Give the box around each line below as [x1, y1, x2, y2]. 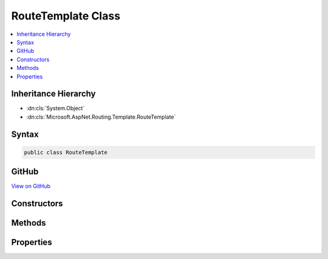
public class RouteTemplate [24, 149, 108, 156]
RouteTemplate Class [11, 9, 121, 22]
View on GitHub [11, 182, 51, 190]
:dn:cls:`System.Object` [26, 105, 85, 112]
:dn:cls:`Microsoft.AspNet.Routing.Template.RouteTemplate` [26, 113, 176, 120]
